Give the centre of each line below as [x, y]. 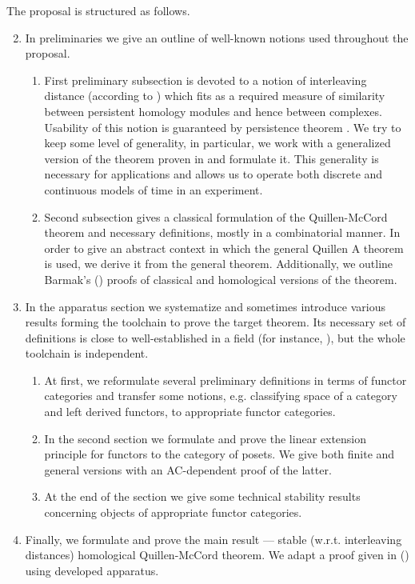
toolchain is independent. [87, 353]
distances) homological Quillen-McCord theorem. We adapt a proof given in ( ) [217, 555]
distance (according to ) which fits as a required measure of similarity [215, 96]
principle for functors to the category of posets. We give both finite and [219, 454]
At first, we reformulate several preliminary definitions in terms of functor [225, 380]
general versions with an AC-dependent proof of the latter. [188, 469]
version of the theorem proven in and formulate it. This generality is [211, 158]
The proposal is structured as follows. [98, 10]
